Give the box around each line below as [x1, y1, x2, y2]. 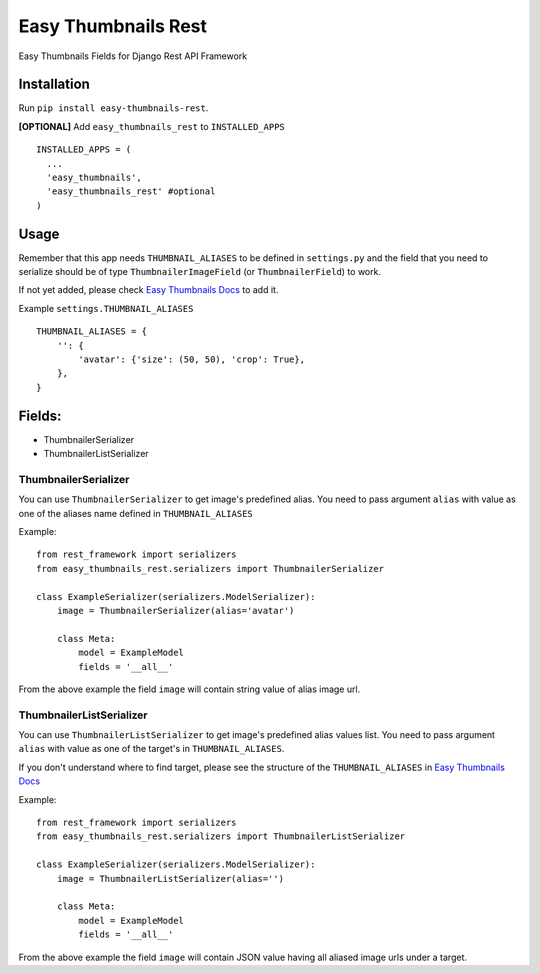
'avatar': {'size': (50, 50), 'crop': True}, [78, 354, 305, 365]
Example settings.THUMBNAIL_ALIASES [18, 302, 194, 314]
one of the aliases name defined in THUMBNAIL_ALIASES [18, 507, 254, 519]
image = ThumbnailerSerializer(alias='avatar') [56, 605, 295, 616]
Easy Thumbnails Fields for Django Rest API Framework [18, 50, 248, 62]
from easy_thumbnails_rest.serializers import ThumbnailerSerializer [36, 563, 385, 574]
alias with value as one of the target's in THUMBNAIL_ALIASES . [18, 743, 285, 755]
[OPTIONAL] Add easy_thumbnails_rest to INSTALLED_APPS [18, 120, 285, 132]
